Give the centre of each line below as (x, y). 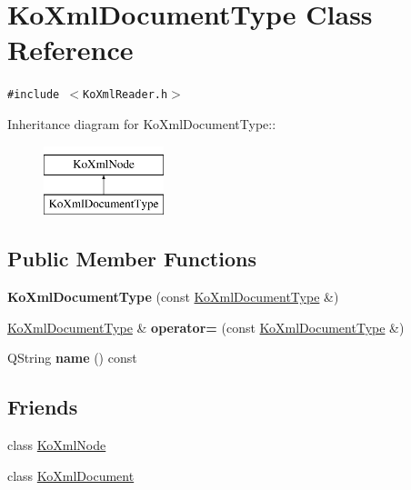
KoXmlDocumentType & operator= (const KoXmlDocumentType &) (206, 327)
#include (34, 95)
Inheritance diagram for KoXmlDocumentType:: (142, 123)
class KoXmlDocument (71, 475)
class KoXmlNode (57, 444)
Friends (43, 407)
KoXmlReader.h (125, 95)
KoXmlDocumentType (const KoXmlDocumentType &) (173, 296)
